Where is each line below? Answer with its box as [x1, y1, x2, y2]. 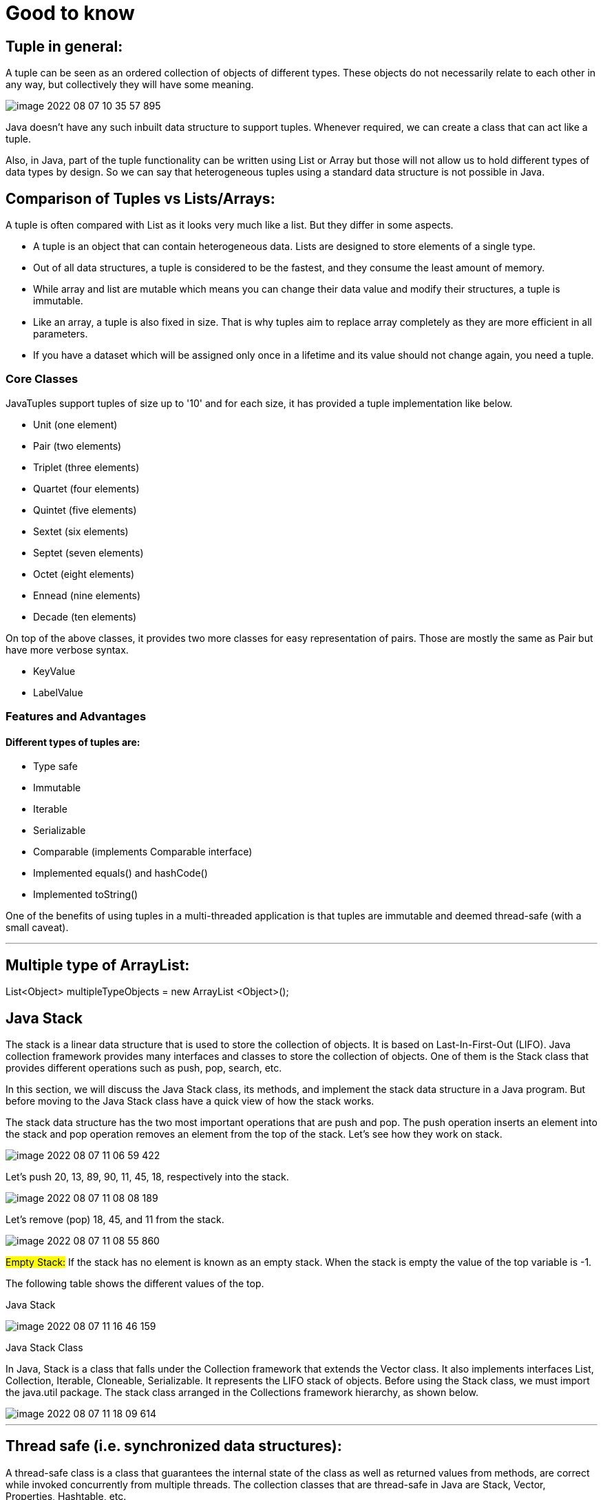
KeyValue [33, 665, 76, 677]
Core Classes [6, 372, 78, 386]
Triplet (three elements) [33, 461, 140, 473]
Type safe [33, 760, 78, 773]
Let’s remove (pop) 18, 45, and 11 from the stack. [6, 1213, 224, 1226]
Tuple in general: [6, 37, 123, 55]
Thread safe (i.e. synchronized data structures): [6, 1437, 342, 1455]
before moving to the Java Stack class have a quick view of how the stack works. [6, 1095, 374, 1107]
